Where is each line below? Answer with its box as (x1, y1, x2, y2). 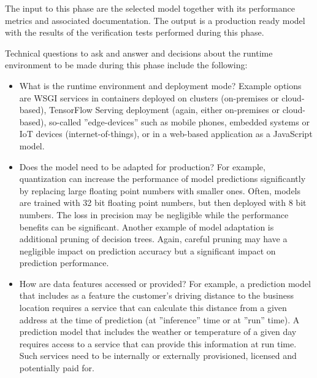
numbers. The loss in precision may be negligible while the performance (19, 208, 289, 221)
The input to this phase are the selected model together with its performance (5, 2, 295, 14)
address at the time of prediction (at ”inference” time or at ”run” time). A (19, 313, 300, 326)
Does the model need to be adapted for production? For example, (19, 160, 265, 173)
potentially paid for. (19, 361, 94, 374)
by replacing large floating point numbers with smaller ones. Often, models (19, 184, 301, 197)
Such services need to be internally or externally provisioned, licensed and (19, 349, 297, 362)
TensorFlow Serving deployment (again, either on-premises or (49, 103, 280, 116)
